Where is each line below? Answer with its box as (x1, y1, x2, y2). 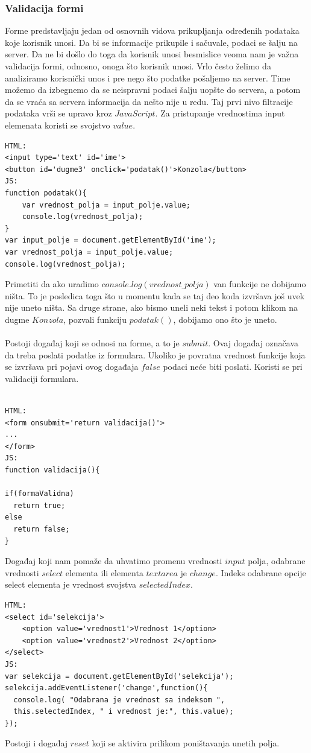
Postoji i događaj (5, 737, 68, 749)
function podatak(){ (5, 188, 87, 197)
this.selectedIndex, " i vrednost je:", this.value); (13, 707, 234, 716)
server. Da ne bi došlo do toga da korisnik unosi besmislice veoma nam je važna (5, 48, 299, 60)
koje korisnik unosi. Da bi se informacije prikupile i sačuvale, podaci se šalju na (5, 36, 298, 48)
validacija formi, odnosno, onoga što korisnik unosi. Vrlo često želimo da (5, 60, 271, 72)
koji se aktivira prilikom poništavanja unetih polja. (92, 737, 280, 749)
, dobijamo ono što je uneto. (173, 313, 277, 325)
